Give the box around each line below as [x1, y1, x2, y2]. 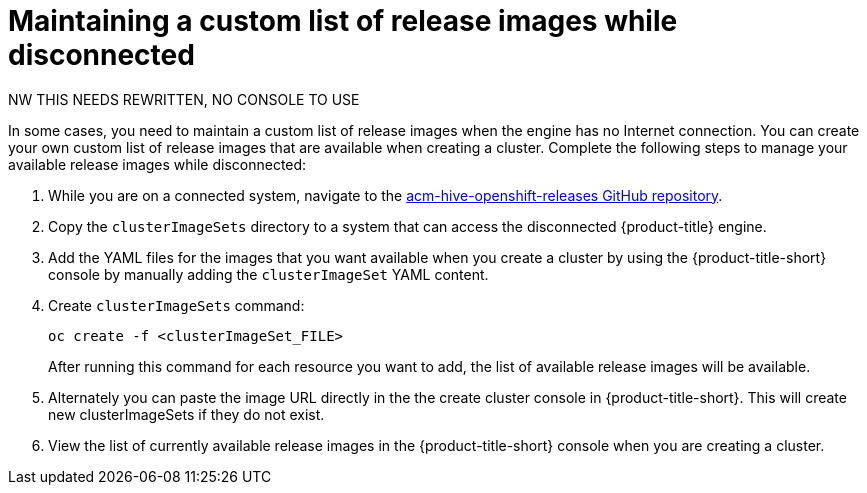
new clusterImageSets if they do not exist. [48, 405, 325, 423]
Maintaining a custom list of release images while [8, 4, 678, 38]
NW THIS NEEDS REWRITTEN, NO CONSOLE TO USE [8, 90, 360, 108]
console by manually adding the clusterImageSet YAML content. [48, 265, 489, 283]
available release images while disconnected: [8, 155, 307, 173]
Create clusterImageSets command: [48, 296, 305, 314]
